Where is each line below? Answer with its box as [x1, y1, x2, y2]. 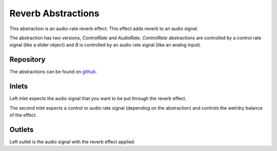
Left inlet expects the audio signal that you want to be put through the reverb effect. [9, 95, 187, 102]
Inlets [9, 82, 28, 91]
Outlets [9, 125, 34, 134]
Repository [9, 55, 46, 64]
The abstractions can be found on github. [9, 69, 97, 75]
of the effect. [9, 112, 37, 118]
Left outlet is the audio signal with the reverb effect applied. [9, 138, 135, 145]
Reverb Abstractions [9, 8, 100, 19]
